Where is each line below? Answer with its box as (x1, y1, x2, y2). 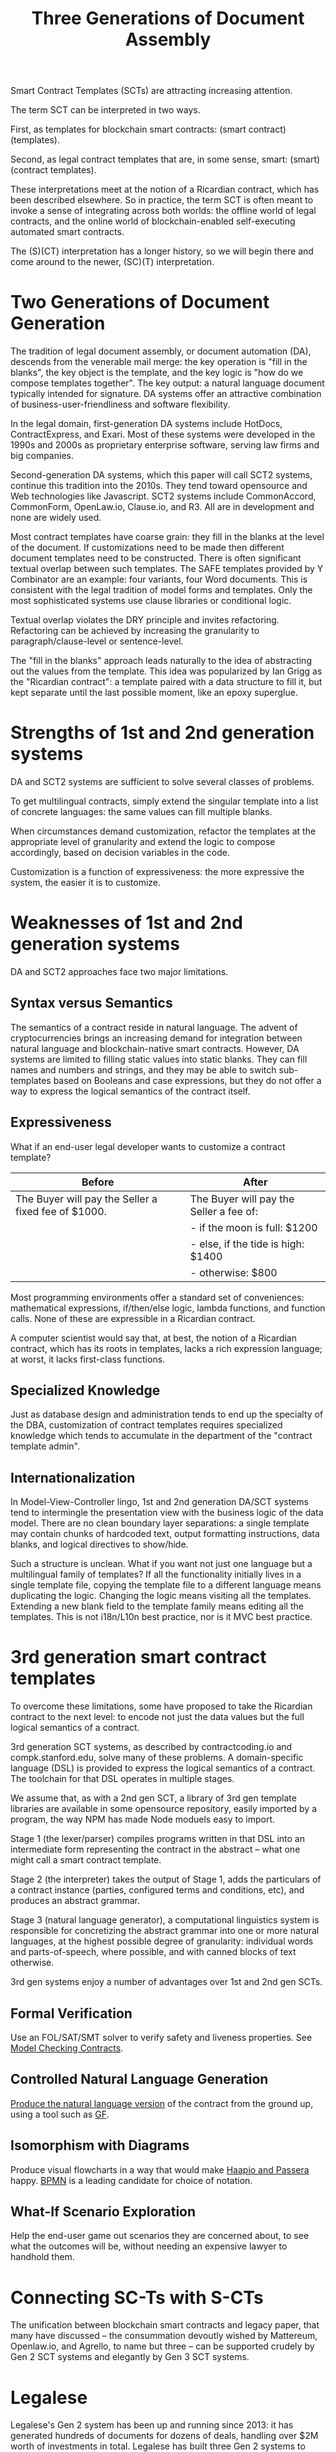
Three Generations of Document (31, 7, 305, 30)
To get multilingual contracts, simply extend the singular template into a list (10, 795, 319, 807)
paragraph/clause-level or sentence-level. (10, 635, 184, 647)
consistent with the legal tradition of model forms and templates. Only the (10, 584, 313, 596)
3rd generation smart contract (10, 1646, 267, 1669)
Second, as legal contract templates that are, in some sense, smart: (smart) (10, 153, 321, 166)
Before (81, 1175, 115, 1189)
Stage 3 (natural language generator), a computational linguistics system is (10, 1914, 320, 1926)
